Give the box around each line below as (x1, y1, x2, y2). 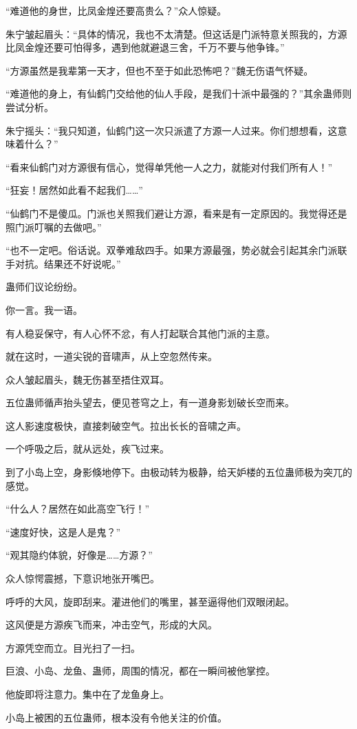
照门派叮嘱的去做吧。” (6, 219, 102, 234)
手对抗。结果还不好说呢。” (6, 256, 121, 270)
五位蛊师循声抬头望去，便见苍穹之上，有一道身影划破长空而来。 (6, 395, 294, 410)
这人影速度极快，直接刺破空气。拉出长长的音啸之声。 (6, 418, 246, 432)
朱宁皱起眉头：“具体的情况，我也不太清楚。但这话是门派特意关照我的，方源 (6, 26, 347, 41)
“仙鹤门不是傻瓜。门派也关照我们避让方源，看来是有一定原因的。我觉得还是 (6, 206, 347, 220)
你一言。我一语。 (6, 302, 83, 317)
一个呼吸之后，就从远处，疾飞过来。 (6, 441, 169, 456)
